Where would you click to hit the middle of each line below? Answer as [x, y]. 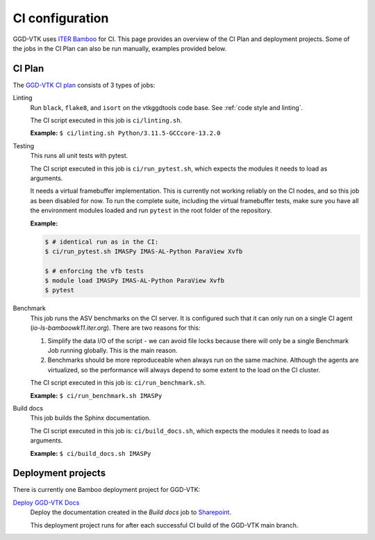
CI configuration [61, 18]
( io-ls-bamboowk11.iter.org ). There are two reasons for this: [115, 328]
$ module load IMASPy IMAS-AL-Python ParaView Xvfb [135, 281]
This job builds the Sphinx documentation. [91, 418]
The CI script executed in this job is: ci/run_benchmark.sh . [118, 383]
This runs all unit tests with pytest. [79, 156]
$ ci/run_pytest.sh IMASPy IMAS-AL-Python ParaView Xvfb [144, 251]
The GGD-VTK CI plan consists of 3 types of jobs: [84, 85]
